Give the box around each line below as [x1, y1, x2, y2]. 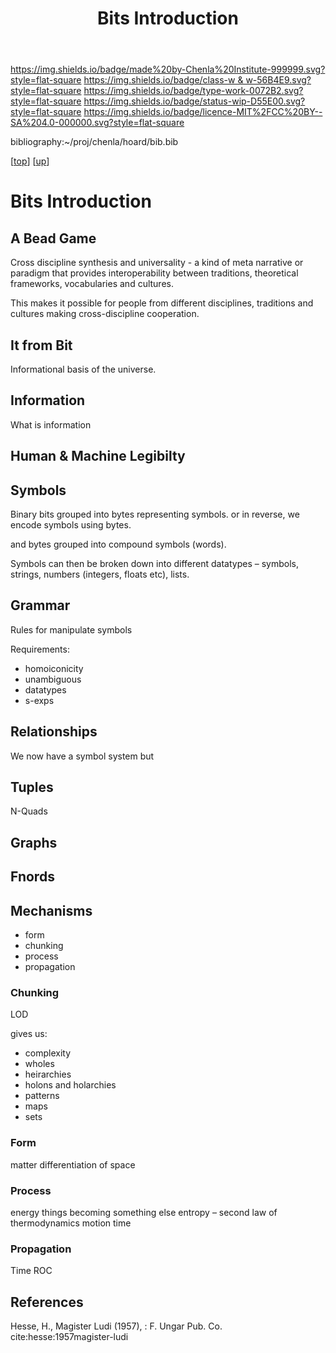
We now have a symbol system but [10, 750, 155, 762]
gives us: [10, 1028, 48, 1040]
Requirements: [10, 643, 70, 655]
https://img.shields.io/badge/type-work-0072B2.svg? [83, 85, 304, 97]
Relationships [10, 723, 98, 741]
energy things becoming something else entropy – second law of [10, 1206, 278, 1218]
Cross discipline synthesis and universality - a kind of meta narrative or [10, 257, 304, 269]
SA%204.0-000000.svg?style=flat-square [10, 117, 185, 129]
